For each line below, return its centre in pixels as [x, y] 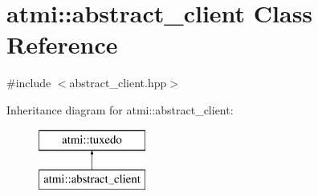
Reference [62, 44]
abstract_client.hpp [118, 83]
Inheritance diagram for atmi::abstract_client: [120, 109]
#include [29, 83]
